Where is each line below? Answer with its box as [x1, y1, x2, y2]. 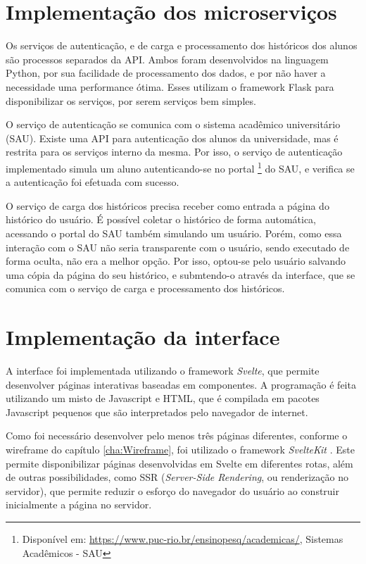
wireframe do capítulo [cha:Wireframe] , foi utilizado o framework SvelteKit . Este [6, 441, 355, 456]
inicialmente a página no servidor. [6, 497, 152, 512]
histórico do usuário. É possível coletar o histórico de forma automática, [6, 212, 316, 227]
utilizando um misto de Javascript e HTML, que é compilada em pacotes [6, 391, 320, 406]
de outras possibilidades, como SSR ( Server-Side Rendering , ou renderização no [6, 470, 348, 484]
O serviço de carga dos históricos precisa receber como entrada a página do [6, 198, 329, 213]
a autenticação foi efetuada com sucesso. [6, 175, 179, 189]
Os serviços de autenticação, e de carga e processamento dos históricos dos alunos [6, 38, 358, 53]
